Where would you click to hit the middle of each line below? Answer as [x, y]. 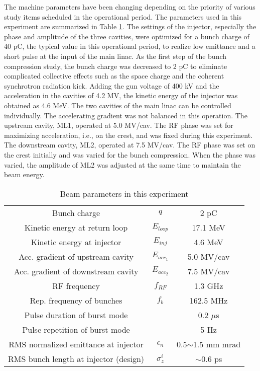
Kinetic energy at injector [76, 242]
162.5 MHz [209, 300]
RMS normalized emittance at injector [76, 344]
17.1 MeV [209, 227]
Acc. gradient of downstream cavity [76, 271]
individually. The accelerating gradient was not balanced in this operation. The [126, 115]
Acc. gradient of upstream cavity [76, 256]
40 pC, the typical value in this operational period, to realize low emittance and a [130, 46]
